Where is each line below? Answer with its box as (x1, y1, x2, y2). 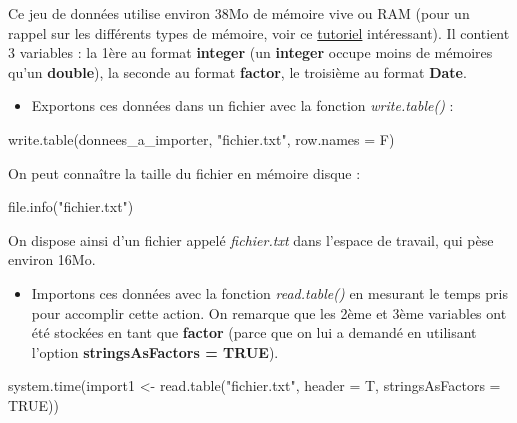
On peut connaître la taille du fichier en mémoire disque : (8, 162, 361, 183)
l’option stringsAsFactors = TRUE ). (31, 341, 279, 362)
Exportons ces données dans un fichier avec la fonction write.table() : (31, 95, 454, 116)
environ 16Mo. (8, 249, 96, 270)
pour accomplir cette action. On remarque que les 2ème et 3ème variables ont (31, 302, 507, 323)
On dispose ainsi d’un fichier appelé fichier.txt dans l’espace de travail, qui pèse (8, 229, 494, 250)
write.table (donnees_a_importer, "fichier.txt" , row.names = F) (8, 128, 395, 149)
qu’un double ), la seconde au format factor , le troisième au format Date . (8, 61, 467, 82)
